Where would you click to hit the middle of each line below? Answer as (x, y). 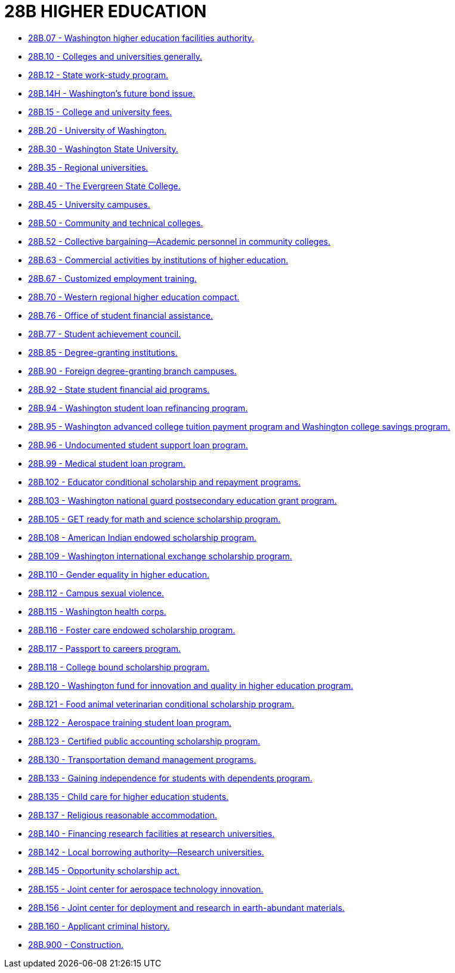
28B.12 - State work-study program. (98, 75)
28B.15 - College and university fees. (100, 112)
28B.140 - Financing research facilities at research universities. (151, 833)
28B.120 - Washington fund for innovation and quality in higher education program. (191, 685)
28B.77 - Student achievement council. (105, 334)
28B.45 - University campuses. (89, 204)
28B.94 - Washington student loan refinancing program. (138, 408)
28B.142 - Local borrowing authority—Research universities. (146, 852)
